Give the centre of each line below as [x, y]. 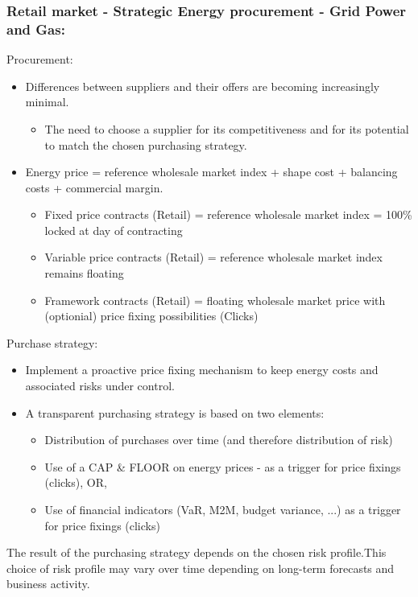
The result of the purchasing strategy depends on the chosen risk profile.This [197, 552]
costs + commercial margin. [94, 187]
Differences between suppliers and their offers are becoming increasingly [203, 86]
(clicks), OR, [76, 482]
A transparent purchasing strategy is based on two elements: [175, 412]
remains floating [84, 273]
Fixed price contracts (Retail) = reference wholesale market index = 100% [228, 214]
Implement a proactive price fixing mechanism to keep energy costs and [202, 370]
